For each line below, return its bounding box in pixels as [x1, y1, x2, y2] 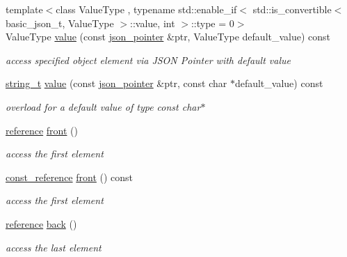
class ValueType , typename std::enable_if [56, 2, 237, 16]
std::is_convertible [252, 2, 332, 16]
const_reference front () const [6, 169, 134, 184]
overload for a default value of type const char [6, 99, 201, 114]
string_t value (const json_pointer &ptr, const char [6, 76, 227, 91]
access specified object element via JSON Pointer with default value [6, 52, 291, 67]
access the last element [6, 240, 102, 254]
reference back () [6, 216, 77, 231]
